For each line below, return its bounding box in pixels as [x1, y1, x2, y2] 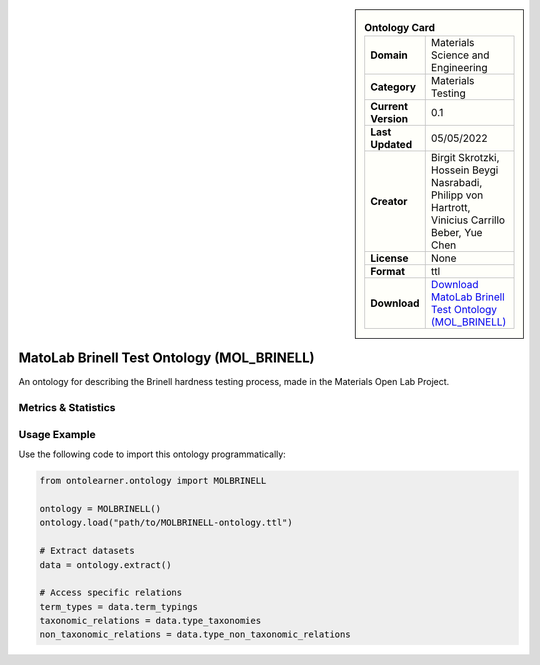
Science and [430, 48, 490, 62]
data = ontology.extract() [39, 559, 172, 570]
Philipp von [430, 188, 484, 202]
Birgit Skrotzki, [430, 151, 500, 165]
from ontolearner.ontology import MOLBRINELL [39, 475, 267, 487]
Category [370, 80, 417, 94]
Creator [370, 195, 408, 209]
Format [370, 265, 405, 279]
